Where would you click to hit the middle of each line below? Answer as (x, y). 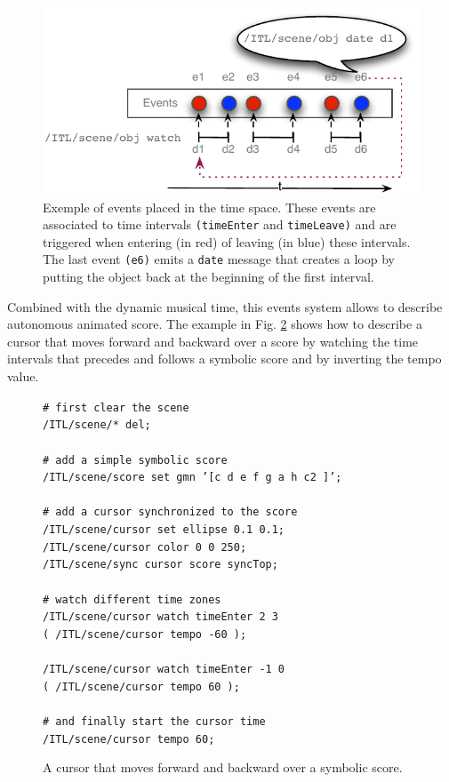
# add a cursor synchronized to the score (170, 512)
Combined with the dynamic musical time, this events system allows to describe (225, 306)
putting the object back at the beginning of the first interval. (208, 277)
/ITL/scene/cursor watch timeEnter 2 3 (160, 617)
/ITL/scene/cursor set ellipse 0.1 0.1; (164, 530)
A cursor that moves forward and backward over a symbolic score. (223, 767)
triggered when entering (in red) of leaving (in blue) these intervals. (227, 241)
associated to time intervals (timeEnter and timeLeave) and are (220, 224)
